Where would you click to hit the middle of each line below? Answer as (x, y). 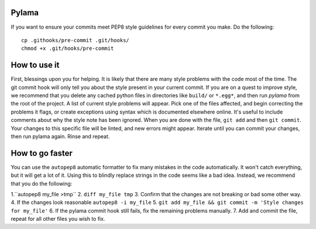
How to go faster (42, 153)
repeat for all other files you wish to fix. (58, 219)
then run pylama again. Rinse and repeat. (60, 136)
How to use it (35, 65)
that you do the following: (42, 183)
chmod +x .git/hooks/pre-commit (68, 49)
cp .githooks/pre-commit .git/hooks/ (75, 40)
